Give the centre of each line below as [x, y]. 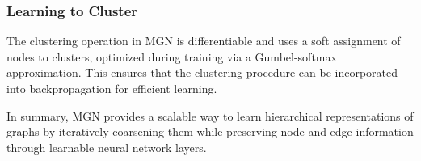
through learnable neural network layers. [107, 147]
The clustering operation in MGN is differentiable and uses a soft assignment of [204, 41]
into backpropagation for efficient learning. [112, 88]
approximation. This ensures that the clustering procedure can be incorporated [202, 72]
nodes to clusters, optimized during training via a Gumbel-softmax [172, 56]
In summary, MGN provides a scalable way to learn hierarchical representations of [210, 115]
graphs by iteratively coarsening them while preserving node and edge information [210, 131]
